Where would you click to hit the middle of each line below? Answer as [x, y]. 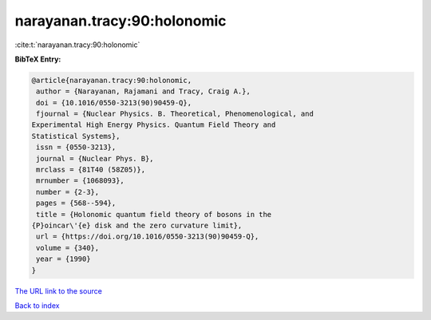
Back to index [37, 305]
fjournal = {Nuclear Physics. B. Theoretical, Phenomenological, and [175, 114]
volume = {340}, [68, 248]
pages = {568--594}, [76, 203]
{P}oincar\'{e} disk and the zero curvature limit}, [137, 225]
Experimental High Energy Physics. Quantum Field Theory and [154, 125]
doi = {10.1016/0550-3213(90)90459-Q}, [114, 103]
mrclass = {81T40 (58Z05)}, [91, 170]
